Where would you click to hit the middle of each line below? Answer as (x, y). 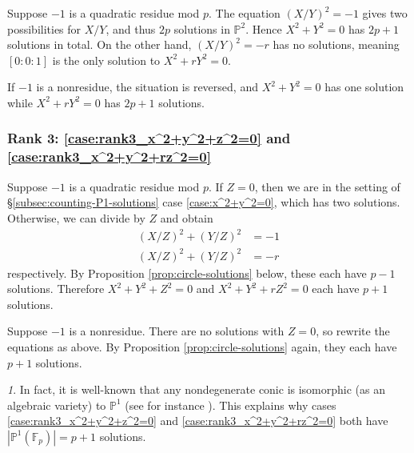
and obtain (187, 217)
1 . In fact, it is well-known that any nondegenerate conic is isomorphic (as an (197, 389)
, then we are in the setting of (327, 186)
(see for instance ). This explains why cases (231, 405)
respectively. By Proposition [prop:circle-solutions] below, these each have (187, 273)
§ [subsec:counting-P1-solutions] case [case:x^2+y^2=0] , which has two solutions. (204, 202)
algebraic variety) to (57, 405)
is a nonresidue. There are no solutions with (177, 331)
